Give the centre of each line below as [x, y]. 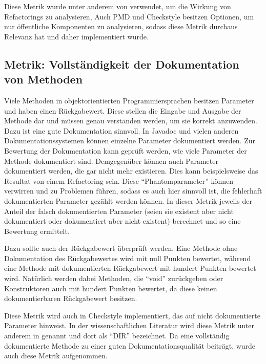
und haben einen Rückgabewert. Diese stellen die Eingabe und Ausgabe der [123, 110]
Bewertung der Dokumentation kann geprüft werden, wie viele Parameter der [126, 150]
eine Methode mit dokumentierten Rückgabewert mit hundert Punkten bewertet [130, 268]
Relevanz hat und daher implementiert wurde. [76, 36]
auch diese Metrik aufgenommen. [56, 356]
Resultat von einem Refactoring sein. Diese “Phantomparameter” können [119, 180]
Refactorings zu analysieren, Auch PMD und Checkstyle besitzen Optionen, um [129, 16]
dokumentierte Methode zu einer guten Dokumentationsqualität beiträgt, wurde [130, 345]
